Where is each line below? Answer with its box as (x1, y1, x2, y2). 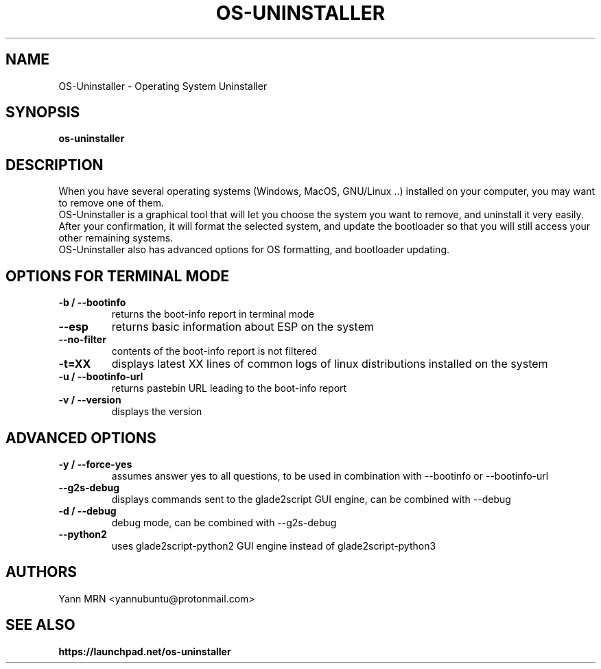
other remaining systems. (58, 232, 174, 244)
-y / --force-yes (58, 458, 132, 470)
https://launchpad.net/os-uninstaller (58, 645, 231, 657)
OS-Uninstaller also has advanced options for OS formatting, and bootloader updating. (58, 244, 450, 256)
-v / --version (58, 394, 121, 406)
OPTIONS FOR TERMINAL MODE (5, 267, 230, 285)
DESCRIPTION (5, 156, 104, 174)
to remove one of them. (58, 197, 165, 209)
